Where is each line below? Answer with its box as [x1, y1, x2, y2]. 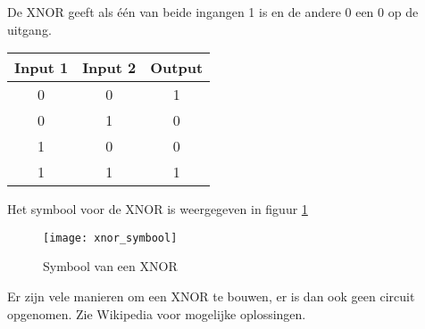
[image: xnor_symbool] [43, 231, 178, 244]
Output [150, 57, 204, 78]
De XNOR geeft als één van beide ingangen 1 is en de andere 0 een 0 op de [7, 3, 419, 21]
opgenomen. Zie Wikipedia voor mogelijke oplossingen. [7, 304, 306, 323]
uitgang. [7, 20, 52, 38]
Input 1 [14, 57, 69, 78]
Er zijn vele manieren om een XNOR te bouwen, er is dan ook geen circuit [7, 287, 415, 306]
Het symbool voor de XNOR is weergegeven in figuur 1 [7, 200, 308, 218]
